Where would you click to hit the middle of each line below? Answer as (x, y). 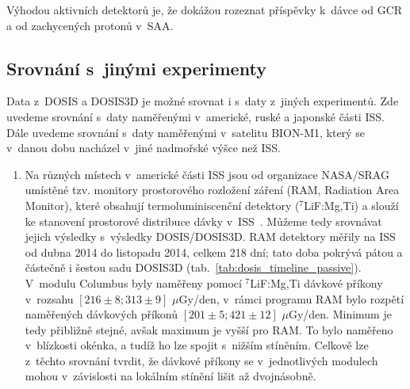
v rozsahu (49, 298)
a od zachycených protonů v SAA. (90, 25)
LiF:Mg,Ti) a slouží (351, 205)
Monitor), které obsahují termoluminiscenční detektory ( (162, 205)
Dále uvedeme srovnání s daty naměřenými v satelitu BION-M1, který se (186, 132)
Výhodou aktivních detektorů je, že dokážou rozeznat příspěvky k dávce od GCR (205, 10)
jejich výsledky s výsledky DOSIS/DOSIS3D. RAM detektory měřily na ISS (210, 236)
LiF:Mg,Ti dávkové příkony (316, 282)
